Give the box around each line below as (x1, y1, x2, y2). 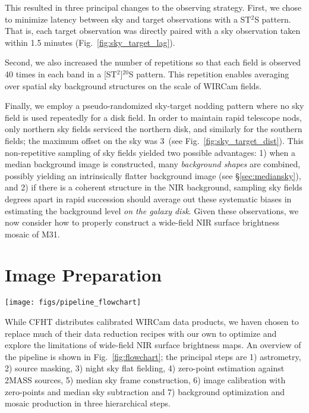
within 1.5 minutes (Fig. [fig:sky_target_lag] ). (5, 36, 175, 48)
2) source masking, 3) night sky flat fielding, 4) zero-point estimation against (5, 362, 285, 374)
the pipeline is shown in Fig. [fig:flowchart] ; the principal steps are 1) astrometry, (5, 350, 301, 362)
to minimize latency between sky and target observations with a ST (5, 12, 251, 25)
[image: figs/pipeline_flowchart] (5, 298, 141, 307)
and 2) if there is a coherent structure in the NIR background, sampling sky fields (5, 181, 302, 193)
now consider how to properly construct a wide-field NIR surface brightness (5, 216, 280, 229)
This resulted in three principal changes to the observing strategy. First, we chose (5, 1, 302, 13)
